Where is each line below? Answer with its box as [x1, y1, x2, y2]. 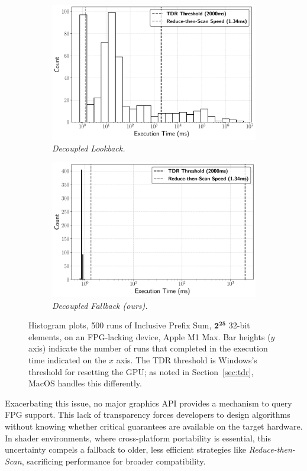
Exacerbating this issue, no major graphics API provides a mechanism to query [5, 396, 292, 409]
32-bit [228, 319, 250, 331]
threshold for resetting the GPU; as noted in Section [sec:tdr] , [28, 365, 254, 378]
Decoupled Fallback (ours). [52, 299, 148, 311]
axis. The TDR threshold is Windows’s [116, 354, 257, 366]
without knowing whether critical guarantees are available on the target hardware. [5, 420, 303, 432]
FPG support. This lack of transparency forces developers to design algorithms [5, 408, 290, 421]
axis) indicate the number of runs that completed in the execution [28, 342, 268, 354]
